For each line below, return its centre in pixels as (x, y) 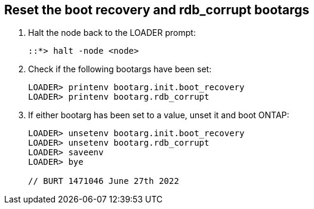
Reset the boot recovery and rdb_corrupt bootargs (157, 10)
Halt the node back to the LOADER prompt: (112, 33)
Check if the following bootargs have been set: (120, 69)
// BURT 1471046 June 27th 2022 (104, 181)
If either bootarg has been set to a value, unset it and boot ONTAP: (159, 115)
